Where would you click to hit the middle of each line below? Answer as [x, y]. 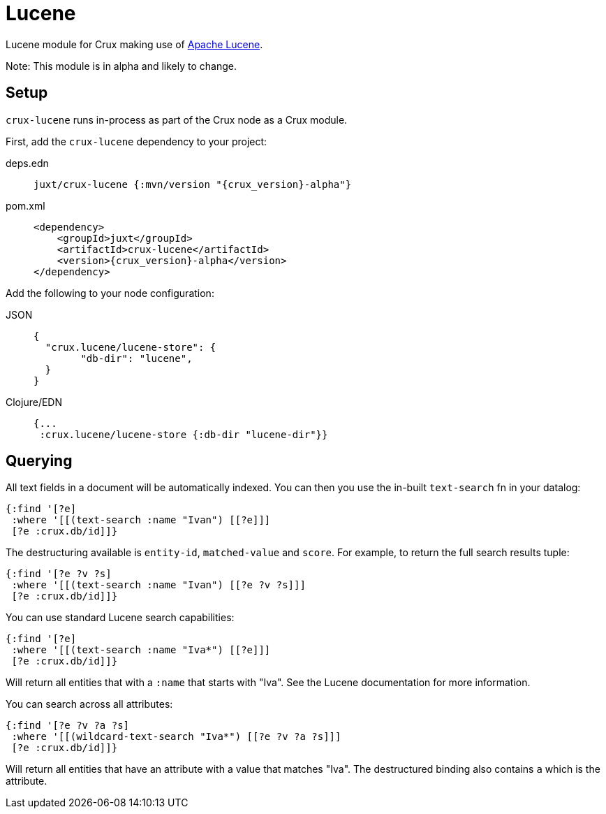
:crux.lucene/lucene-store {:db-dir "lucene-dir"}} [184, 434]
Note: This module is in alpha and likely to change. [121, 66]
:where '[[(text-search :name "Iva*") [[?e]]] [141, 650]
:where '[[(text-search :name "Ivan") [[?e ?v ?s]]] [158, 585]
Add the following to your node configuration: [110, 293]
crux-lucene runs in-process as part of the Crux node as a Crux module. [177, 119]
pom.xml [25, 205]
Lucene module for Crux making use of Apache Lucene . [134, 44]
